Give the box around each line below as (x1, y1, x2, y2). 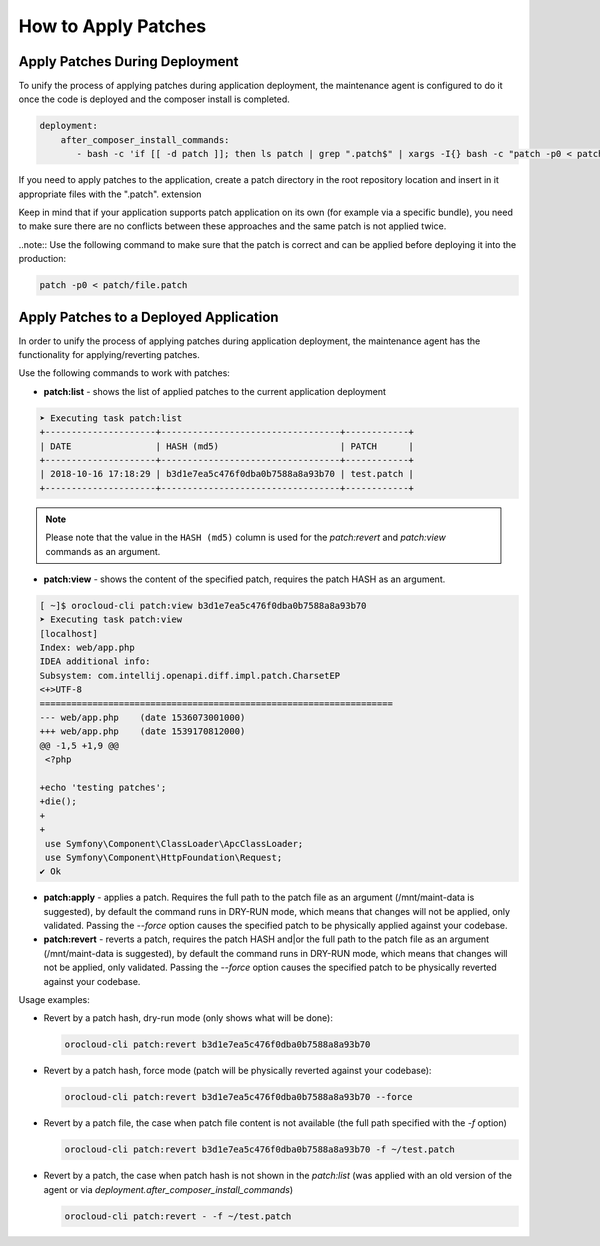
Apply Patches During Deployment (18, 53, 239, 70)
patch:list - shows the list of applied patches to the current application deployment (43, 385, 387, 397)
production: (18, 253, 67, 265)
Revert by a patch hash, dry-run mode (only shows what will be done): (43, 1012, 334, 1024)
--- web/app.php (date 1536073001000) (39, 712, 246, 724)
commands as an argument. (45, 545, 161, 557)
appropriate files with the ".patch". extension (18, 188, 202, 200)
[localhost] (39, 628, 99, 639)
